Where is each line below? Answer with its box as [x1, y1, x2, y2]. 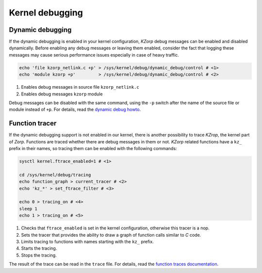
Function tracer [9, 119, 57, 128]
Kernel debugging [9, 7, 83, 18]
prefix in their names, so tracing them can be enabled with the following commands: [9, 146, 177, 152]
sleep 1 [19, 206, 37, 212]
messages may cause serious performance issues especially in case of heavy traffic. [9, 52, 179, 58]
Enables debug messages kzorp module [21, 91, 103, 97]
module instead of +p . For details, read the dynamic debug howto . [9, 106, 141, 112]
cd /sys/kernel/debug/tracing [19, 172, 91, 178]
